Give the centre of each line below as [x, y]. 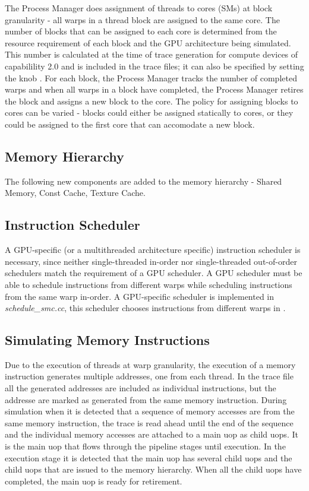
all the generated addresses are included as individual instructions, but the [141, 388]
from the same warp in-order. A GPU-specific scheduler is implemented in [140, 296]
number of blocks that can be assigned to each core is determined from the [141, 31]
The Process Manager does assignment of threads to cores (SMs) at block [139, 8]
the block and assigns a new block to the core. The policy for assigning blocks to [152, 101]
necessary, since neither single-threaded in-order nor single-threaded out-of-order [151, 261]
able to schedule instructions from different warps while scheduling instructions [149, 284]
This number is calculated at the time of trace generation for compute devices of [152, 54]
